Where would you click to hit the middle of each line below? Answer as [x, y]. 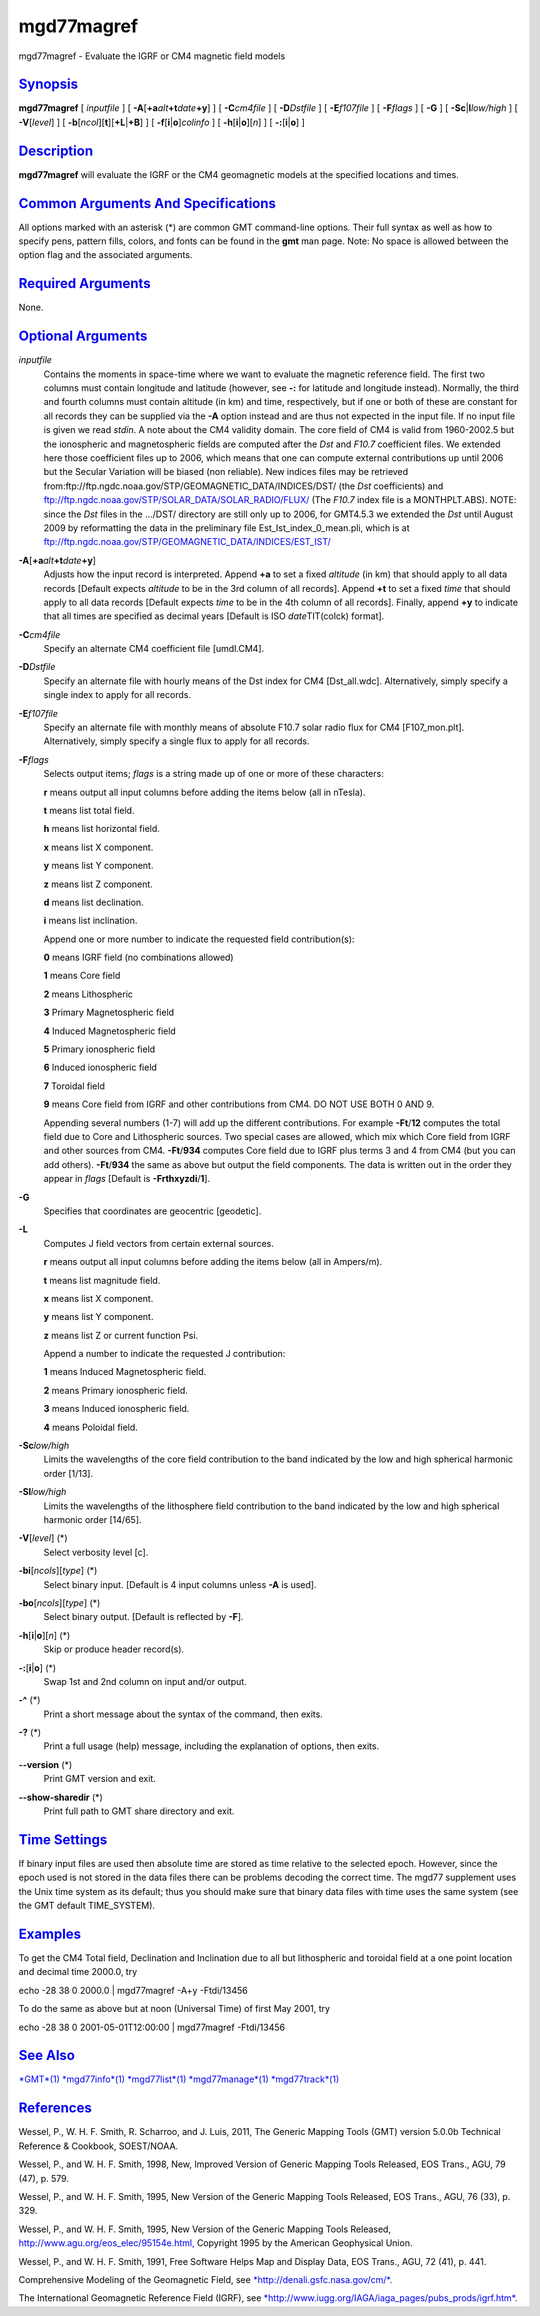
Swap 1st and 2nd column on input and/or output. [145, 1681]
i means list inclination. [90, 921]
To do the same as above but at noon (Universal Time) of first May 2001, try [174, 2009]
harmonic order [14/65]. [92, 1519]
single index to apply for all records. [117, 695]
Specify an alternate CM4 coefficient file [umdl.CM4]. [154, 649]
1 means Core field [82, 976]
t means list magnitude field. [102, 1280]
